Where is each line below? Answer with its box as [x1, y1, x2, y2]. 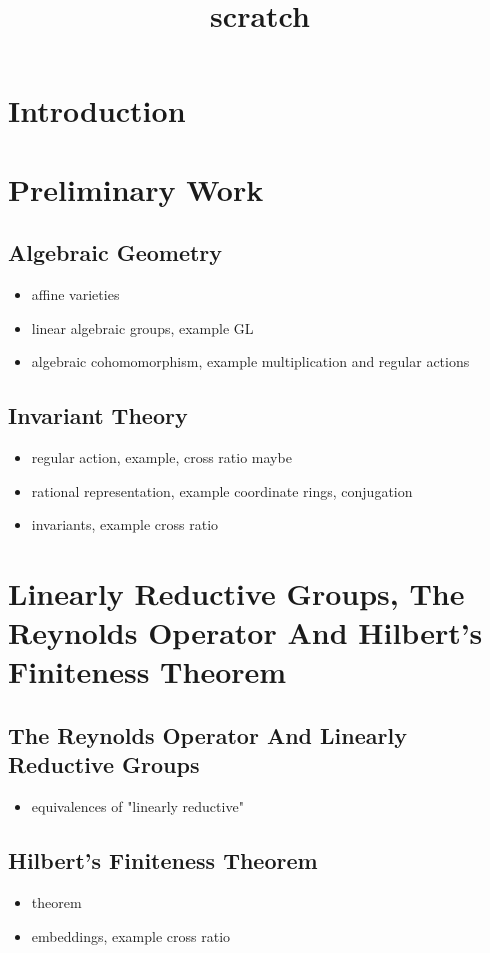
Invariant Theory [8, 400, 188, 431]
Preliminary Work [8, 168, 264, 209]
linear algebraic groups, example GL [31, 317, 254, 338]
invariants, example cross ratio [31, 514, 219, 535]
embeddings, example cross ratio [31, 925, 231, 946]
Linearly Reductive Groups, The [8, 573, 465, 614]
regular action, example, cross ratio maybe [31, 447, 292, 468]
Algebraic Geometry [8, 237, 223, 268]
